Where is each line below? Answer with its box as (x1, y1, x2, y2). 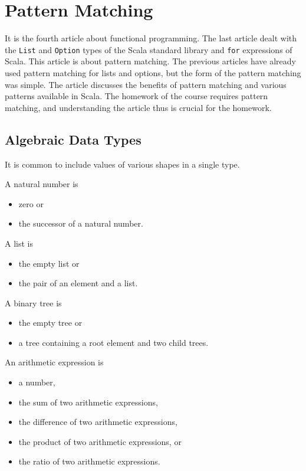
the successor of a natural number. (18, 217, 143, 230)
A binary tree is (5, 296, 62, 309)
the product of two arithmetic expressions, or (18, 435, 182, 447)
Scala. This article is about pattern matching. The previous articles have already (5, 55, 297, 67)
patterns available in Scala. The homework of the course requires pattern (5, 90, 268, 102)
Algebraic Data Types (5, 130, 142, 148)
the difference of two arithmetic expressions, (18, 416, 177, 428)
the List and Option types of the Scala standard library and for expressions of (5, 43, 292, 55)
